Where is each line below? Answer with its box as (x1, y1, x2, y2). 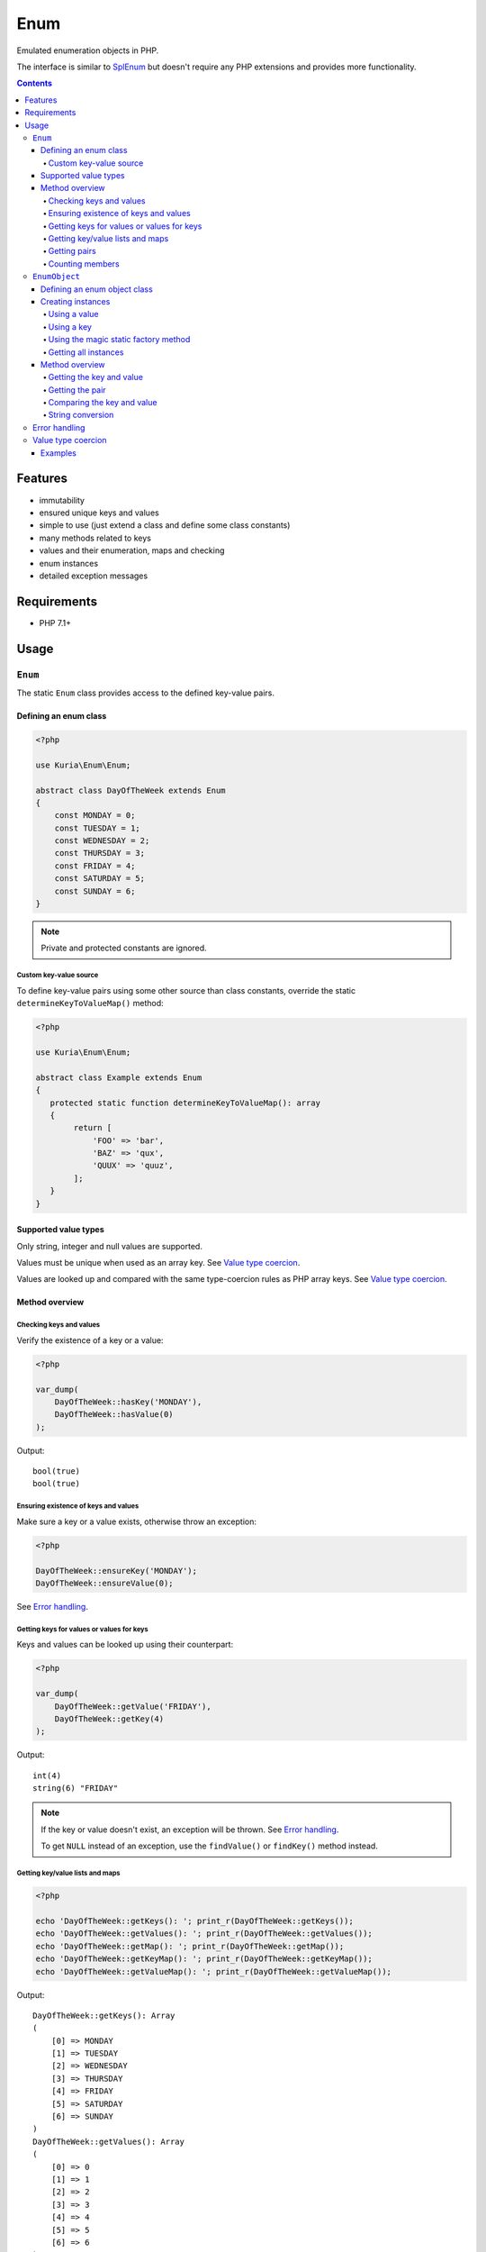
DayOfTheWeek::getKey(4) (54, 1713, 165, 1724)
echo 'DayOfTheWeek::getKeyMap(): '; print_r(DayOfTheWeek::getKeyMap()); (35, 1954, 373, 1964)
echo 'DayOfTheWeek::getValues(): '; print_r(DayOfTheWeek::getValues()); (35, 1929, 373, 1939)
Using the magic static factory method (48, 334, 191, 345)
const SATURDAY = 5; (54, 874, 146, 884)
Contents (16, 77, 53, 89)
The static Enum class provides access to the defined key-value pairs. (16, 687, 274, 698)
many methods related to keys (39, 532, 152, 543)
